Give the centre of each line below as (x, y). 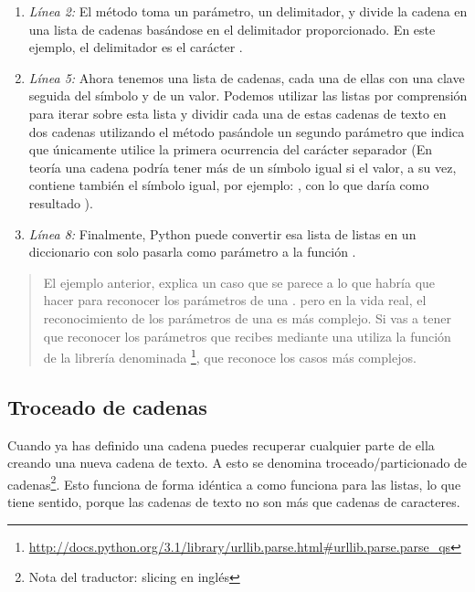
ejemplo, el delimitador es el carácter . (136, 47)
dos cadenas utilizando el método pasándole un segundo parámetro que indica (247, 131)
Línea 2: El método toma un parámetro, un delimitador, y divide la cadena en (248, 11)
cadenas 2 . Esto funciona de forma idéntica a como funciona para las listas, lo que (234, 482)
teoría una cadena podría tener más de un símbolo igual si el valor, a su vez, (243, 167)
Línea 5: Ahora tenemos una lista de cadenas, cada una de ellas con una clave (247, 77)
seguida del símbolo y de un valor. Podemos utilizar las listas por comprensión (248, 95)
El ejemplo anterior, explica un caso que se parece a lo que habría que (239, 282)
